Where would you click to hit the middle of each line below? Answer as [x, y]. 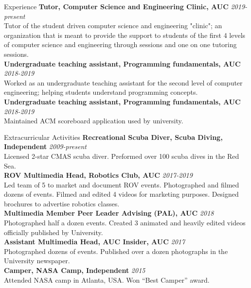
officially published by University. [54, 232]
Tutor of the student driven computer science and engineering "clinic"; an [113, 25]
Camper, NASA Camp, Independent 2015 [75, 270]
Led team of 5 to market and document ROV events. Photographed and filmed [122, 184]
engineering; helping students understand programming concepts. [101, 92]
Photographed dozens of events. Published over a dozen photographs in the [116, 251]
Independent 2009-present [45, 146]
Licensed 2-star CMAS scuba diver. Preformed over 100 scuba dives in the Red [122, 156]
